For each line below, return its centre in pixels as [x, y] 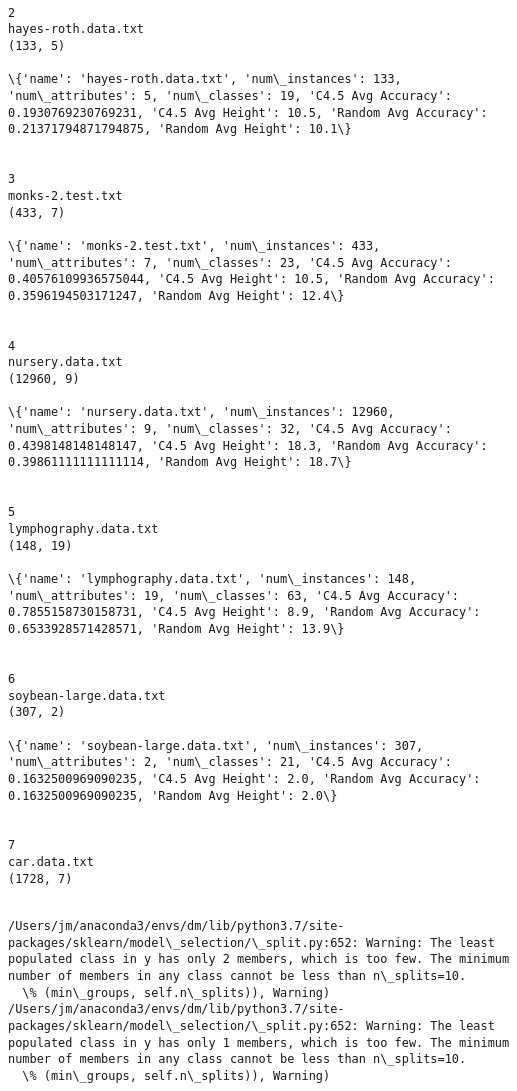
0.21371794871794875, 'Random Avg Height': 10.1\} [180, 129]
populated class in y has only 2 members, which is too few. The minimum [259, 959]
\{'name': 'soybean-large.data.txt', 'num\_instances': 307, [216, 745]
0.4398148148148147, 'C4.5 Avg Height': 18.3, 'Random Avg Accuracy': [248, 445]
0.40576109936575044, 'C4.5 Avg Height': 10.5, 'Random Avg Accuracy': [251, 279]
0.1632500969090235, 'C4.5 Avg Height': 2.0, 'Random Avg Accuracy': [244, 778]
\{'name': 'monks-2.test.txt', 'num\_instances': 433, [194, 245]
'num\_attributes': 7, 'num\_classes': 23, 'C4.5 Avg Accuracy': [230, 262]
